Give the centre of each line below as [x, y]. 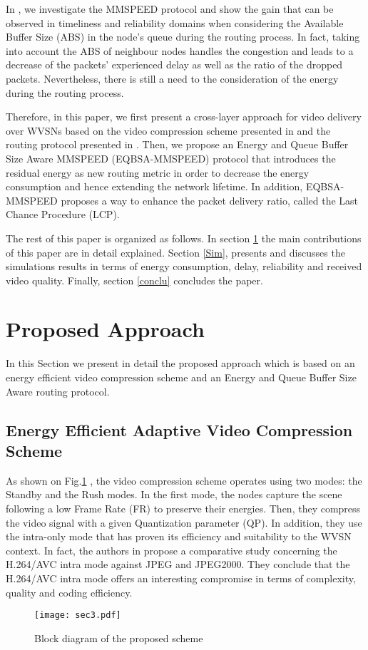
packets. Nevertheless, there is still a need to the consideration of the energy [172, 78]
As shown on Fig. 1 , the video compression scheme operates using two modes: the [184, 480]
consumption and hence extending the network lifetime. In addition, [154, 186]
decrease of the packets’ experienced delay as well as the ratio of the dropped [174, 65]
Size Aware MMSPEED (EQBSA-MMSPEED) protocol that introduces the [171, 158]
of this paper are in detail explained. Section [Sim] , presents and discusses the [175, 252]
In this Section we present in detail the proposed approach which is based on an [180, 363]
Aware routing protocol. [58, 391]
